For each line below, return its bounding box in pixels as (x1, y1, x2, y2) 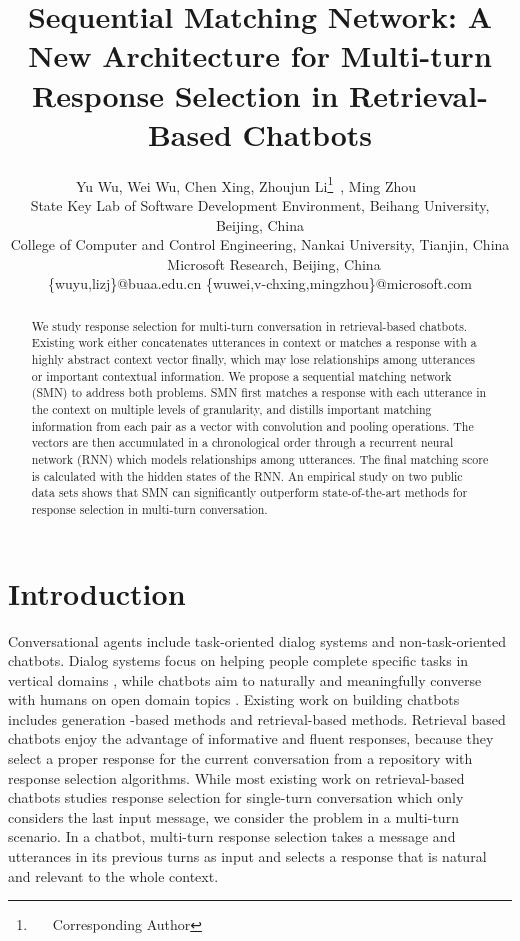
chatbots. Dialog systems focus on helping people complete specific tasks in (8, 650, 469, 671)
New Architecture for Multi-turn (28, 35, 492, 76)
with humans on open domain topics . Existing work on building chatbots (8, 689, 460, 710)
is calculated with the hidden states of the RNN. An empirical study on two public (31, 467, 463, 484)
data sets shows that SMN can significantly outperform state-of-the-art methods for (31, 484, 468, 501)
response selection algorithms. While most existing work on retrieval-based (8, 767, 465, 788)
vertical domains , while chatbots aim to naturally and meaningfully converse (8, 669, 482, 690)
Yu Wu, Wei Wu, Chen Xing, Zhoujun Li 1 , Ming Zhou (75, 172, 417, 196)
